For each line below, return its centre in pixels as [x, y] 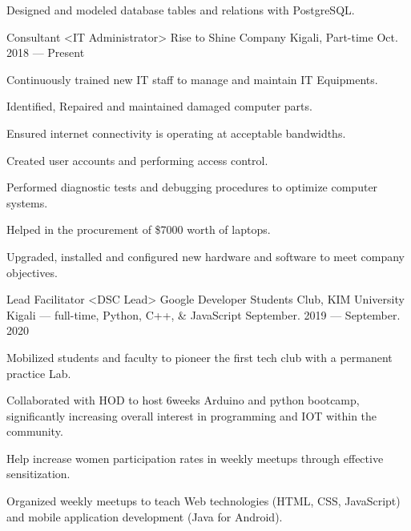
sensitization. [38, 474]
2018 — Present [46, 52]
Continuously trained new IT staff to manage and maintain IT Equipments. [192, 79]
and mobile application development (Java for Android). [145, 516]
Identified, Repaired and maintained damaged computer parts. [159, 106]
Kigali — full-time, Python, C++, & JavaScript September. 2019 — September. [203, 314]
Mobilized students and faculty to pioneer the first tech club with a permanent [199, 357]
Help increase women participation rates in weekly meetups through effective [195, 458]
